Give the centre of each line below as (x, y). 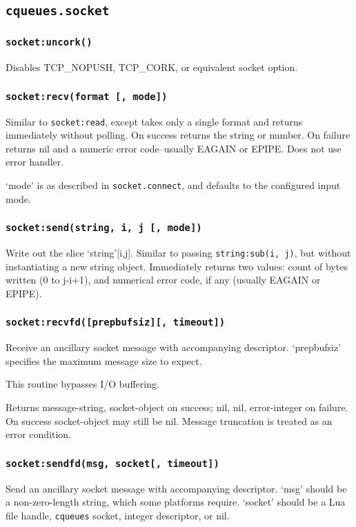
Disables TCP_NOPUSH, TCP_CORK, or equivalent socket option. (152, 67)
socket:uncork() (49, 42)
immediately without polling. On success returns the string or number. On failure (178, 135)
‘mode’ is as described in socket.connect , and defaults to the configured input (173, 185)
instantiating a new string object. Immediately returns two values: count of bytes (177, 266)
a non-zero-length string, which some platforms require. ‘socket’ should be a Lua (176, 502)
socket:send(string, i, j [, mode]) (104, 228)
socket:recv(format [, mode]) (87, 96)
